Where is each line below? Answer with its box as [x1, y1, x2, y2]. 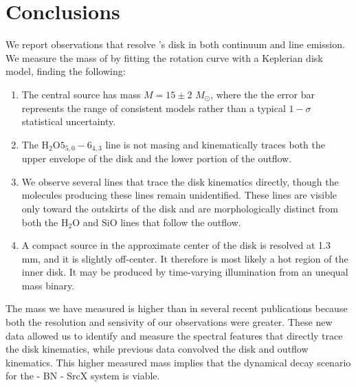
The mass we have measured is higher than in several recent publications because [5, 301, 348, 316]
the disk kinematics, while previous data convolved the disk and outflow [5, 342, 309, 356]
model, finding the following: [5, 64, 126, 78]
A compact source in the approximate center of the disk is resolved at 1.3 [21, 238, 331, 252]
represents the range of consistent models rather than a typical [21, 100, 286, 115]
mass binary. [21, 278, 75, 292]
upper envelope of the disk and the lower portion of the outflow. [21, 151, 292, 166]
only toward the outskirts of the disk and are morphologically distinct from [21, 201, 339, 215]
